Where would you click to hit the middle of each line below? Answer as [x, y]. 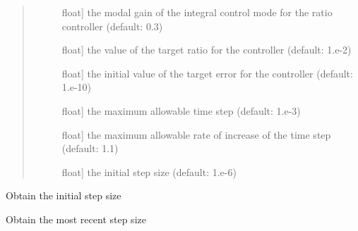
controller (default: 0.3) [112, 26]
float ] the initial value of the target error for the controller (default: [207, 73]
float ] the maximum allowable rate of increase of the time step [196, 134]
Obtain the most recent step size [76, 219]
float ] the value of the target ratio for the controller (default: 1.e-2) [207, 50]
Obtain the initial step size [64, 195]
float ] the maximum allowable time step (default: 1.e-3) [181, 110]
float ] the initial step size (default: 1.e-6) [149, 171]
